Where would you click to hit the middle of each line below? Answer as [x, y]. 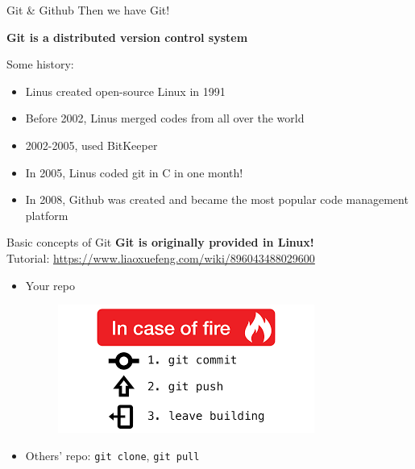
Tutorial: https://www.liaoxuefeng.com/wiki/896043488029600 [161, 257]
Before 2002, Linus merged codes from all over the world [165, 118]
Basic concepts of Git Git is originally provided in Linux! [160, 242]
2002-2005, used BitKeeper [91, 145]
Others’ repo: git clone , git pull [112, 455]
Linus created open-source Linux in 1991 [125, 91]
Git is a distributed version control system [127, 37]
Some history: [40, 64]
